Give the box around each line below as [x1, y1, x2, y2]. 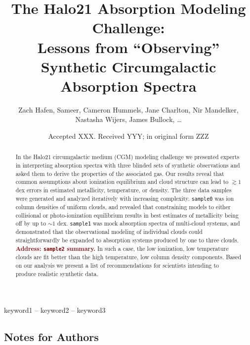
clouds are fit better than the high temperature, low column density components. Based [15, 253, 242, 261]
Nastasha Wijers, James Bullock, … [75, 114, 182, 124]
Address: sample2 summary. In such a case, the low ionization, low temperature [15, 244, 229, 253]
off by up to [15, 219, 46, 228]
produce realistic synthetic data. [15, 269, 98, 278]
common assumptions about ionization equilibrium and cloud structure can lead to [15, 177, 229, 186]
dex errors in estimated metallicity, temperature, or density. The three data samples [15, 186, 232, 194]
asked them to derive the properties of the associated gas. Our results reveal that [15, 169, 224, 177]
